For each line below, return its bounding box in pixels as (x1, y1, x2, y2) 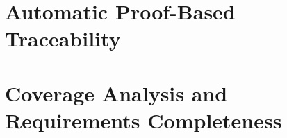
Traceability (5, 24, 121, 53)
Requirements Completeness (5, 105, 282, 134)
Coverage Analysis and (5, 78, 228, 107)
